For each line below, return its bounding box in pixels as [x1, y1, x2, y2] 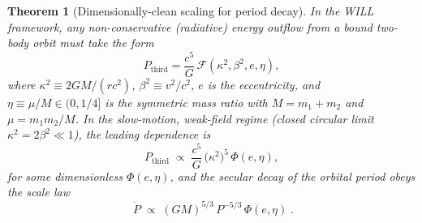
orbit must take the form [32, 34, 154, 51]
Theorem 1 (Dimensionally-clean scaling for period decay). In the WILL [7, 2, 374, 19]
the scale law [7, 183, 70, 200]
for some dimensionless [7, 167, 123, 184]
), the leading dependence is [73, 126, 211, 143]
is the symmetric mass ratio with [105, 93, 268, 110]
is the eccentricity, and [207, 75, 321, 92]
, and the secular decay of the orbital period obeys [170, 167, 416, 184]
